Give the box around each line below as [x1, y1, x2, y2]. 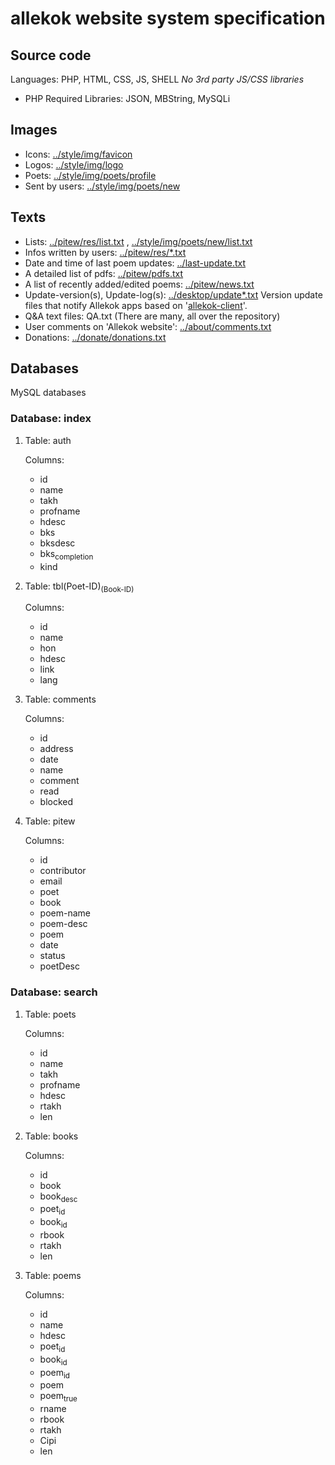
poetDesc [39, 960, 80, 972]
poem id [39, 1366, 70, 1381]
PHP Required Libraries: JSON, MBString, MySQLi [24, 93, 231, 104]
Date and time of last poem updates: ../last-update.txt [24, 257, 247, 269]
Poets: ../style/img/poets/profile [24, 169, 157, 181]
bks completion [39, 547, 94, 562]
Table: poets [24, 1008, 77, 1020]
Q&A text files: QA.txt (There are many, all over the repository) [24, 310, 281, 322]
